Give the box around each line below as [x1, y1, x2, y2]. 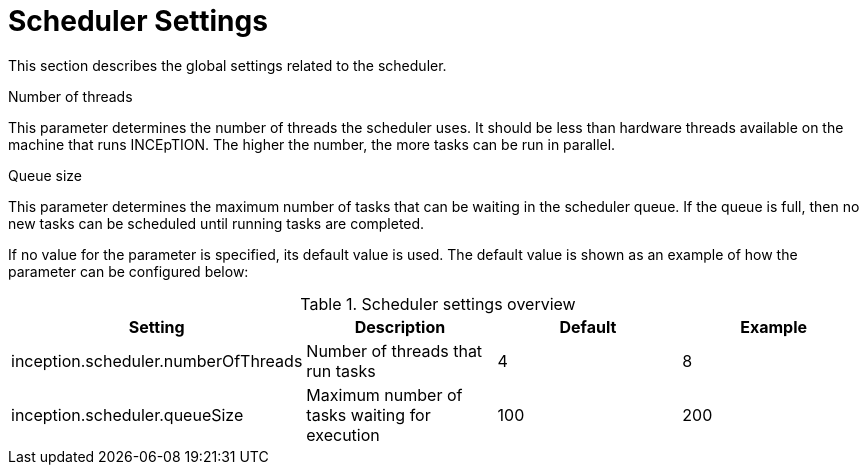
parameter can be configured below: [8, 262, 249, 280]
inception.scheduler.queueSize [11, 404, 244, 425]
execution [306, 424, 380, 445]
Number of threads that [306, 340, 483, 361]
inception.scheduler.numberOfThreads [11, 350, 303, 371]
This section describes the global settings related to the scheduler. [8, 56, 447, 74]
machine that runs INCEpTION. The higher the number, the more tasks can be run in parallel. [8, 135, 616, 153]
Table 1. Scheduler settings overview [300, 293, 576, 314]
